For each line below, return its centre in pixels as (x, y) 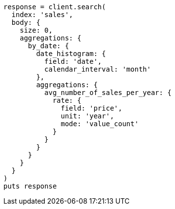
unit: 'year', (87, 116)
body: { (26, 22)
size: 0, (36, 30)
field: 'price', (92, 108)
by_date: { (48, 46)
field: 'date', (73, 61)
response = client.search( (55, 7)
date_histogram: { (71, 54)
